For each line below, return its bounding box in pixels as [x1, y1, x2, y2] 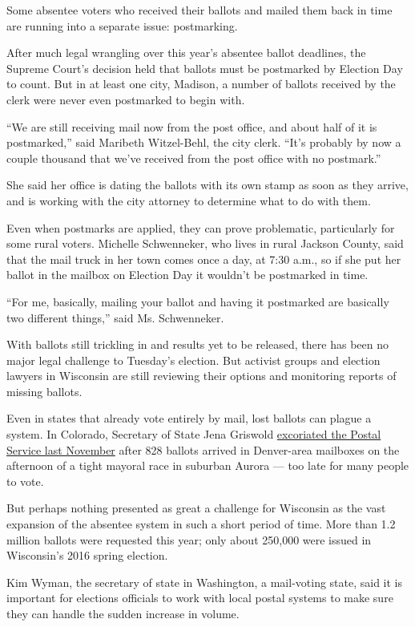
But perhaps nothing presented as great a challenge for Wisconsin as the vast [6, 500, 386, 516]
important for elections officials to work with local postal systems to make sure [6, 589, 393, 606]
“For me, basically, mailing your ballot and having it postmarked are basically [6, 293, 389, 309]
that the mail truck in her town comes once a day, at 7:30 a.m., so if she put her [6, 250, 401, 267]
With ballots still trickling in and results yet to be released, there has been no [6, 336, 389, 353]
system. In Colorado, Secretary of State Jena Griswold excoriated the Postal [6, 426, 381, 443]
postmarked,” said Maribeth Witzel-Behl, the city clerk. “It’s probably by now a [6, 134, 401, 151]
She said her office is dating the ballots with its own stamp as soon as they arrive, [6, 176, 409, 193]
